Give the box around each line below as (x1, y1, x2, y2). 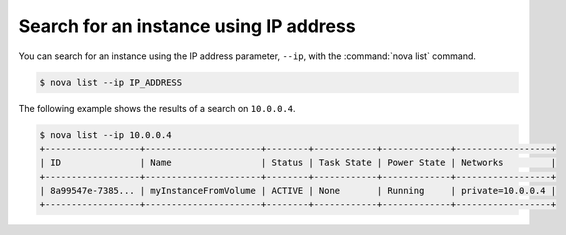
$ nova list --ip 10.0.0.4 (39, 129, 172, 140)
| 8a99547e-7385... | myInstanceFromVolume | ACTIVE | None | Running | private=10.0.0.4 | (39, 185, 557, 197)
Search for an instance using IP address (18, 15, 356, 37)
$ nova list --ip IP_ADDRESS (39, 76, 183, 88)
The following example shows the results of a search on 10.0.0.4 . (18, 102, 296, 114)
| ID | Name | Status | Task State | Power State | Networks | (39, 157, 557, 169)
